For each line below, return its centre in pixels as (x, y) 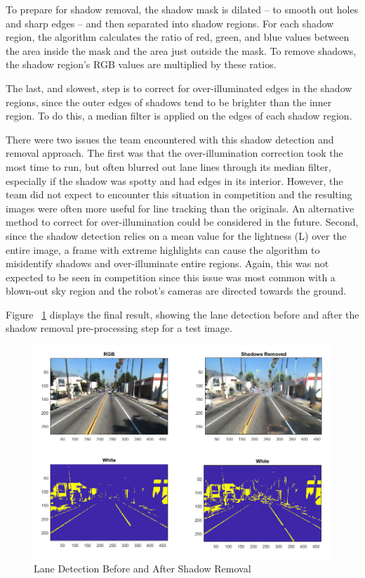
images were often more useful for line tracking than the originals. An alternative (180, 208)
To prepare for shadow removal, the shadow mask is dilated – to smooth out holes (182, 9)
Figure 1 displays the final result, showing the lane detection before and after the (182, 314)
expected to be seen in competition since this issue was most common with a (171, 277)
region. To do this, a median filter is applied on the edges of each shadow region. (179, 116)
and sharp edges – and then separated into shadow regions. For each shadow (170, 23)
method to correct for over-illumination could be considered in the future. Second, (182, 222)
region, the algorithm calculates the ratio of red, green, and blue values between (178, 37)
